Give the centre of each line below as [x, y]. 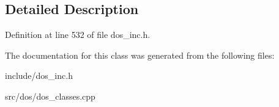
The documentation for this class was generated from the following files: [140, 55]
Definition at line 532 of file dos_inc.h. [78, 35]
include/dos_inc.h [39, 76]
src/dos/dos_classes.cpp [50, 96]
